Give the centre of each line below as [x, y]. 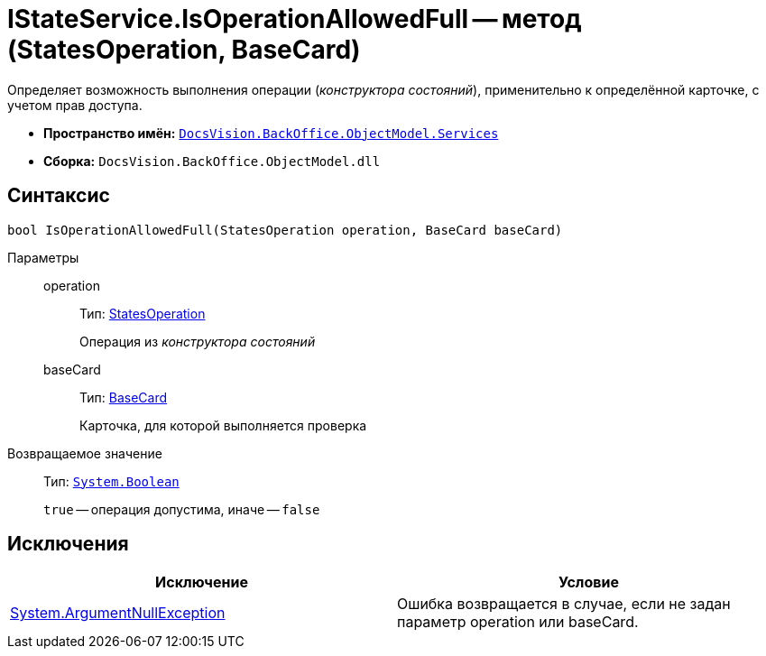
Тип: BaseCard [124, 397]
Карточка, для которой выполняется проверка [223, 425]
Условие [589, 582]
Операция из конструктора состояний [198, 341]
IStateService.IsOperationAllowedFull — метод [295, 19]
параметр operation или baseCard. [518, 622]
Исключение [202, 582]
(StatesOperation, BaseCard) [184, 50]
